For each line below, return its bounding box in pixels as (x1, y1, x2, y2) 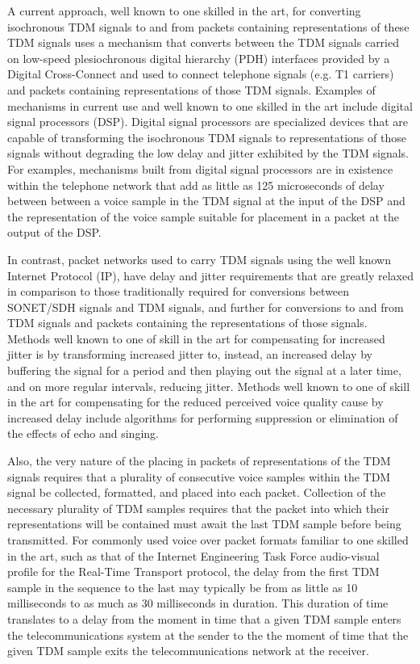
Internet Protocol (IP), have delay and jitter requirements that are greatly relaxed (7, 267, 414, 284)
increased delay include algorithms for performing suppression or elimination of (7, 409, 398, 426)
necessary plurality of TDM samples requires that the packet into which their (7, 499, 389, 516)
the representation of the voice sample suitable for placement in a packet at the (7, 208, 400, 225)
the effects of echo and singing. (7, 425, 159, 442)
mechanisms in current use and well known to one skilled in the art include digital (7, 97, 413, 114)
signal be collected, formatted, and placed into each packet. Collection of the (7, 484, 386, 501)
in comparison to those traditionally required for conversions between (7, 283, 350, 300)
